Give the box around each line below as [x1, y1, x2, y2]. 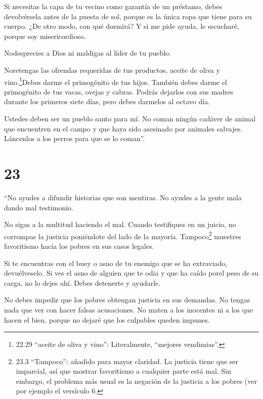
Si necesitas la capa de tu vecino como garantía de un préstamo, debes [4, 1, 223, 11]
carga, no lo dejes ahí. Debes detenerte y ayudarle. [4, 277, 161, 288]
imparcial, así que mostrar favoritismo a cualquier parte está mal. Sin [16, 366, 232, 376]
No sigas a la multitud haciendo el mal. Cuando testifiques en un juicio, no [4, 219, 236, 230]
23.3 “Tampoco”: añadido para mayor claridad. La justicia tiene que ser [16, 356, 238, 366]
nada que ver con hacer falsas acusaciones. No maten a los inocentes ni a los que [4, 304, 253, 315]
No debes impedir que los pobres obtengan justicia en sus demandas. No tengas [4, 294, 250, 305]
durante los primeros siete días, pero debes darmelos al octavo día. [4, 96, 210, 107]
